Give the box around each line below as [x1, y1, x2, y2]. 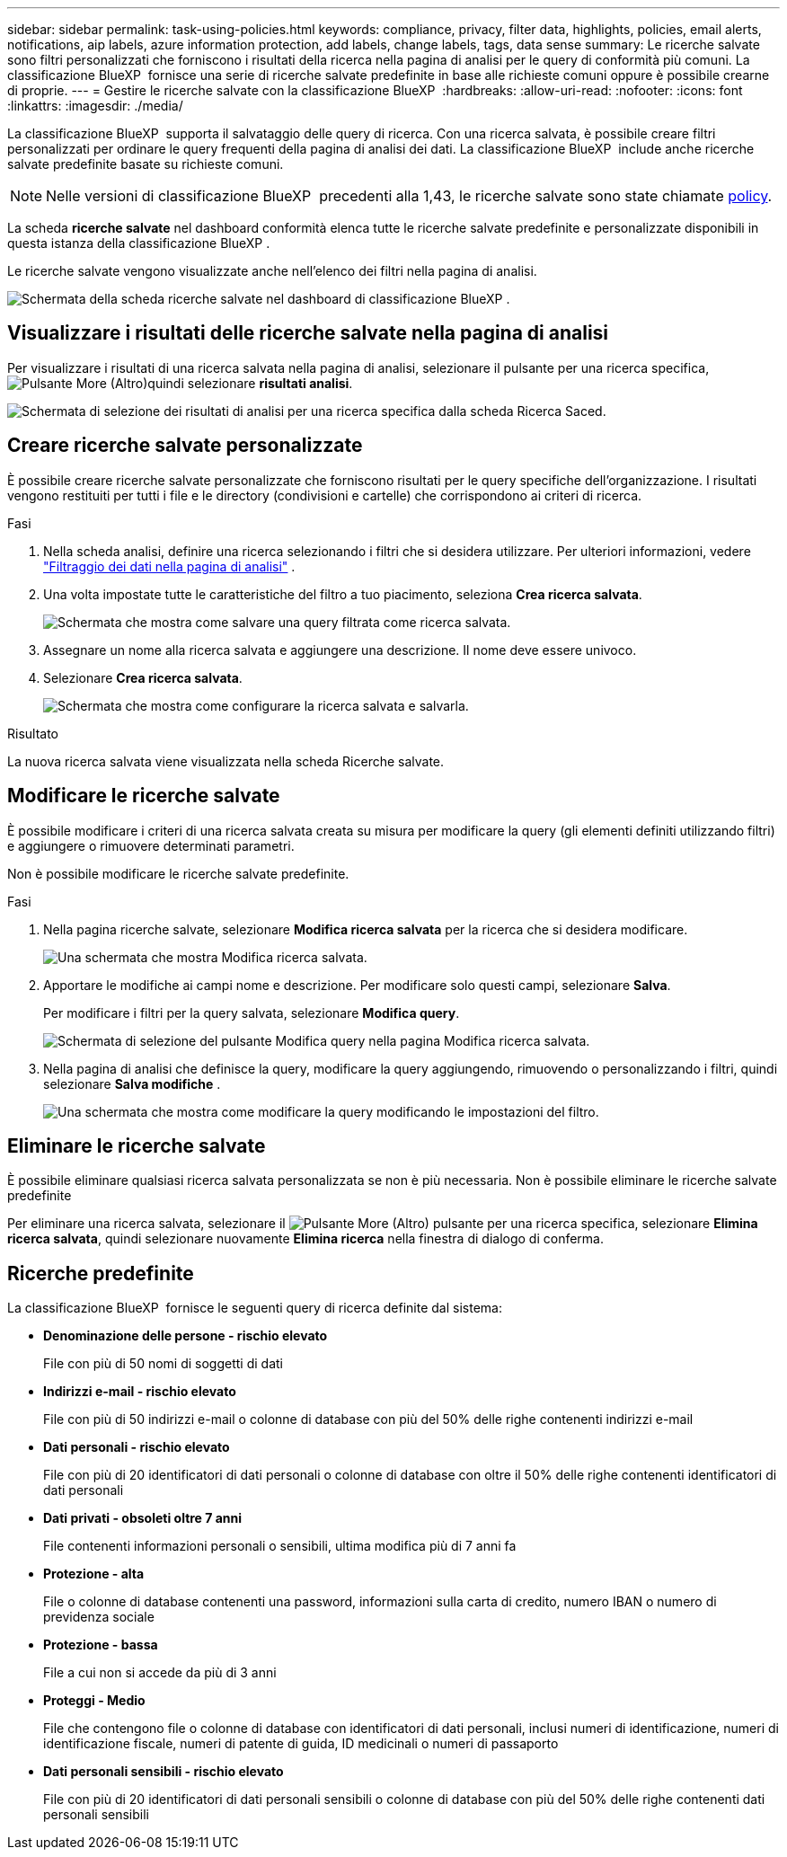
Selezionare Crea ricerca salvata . [43, 669, 243, 685]
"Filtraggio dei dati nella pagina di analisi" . [43, 558, 296, 574]
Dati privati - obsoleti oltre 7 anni [43, 1510, 243, 1526]
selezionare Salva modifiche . [43, 1075, 221, 1092]
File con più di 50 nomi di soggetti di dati [43, 1356, 283, 1372]
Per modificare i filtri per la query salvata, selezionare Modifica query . [43, 1004, 460, 1021]
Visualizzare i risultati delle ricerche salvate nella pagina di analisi [7, 322, 609, 345]
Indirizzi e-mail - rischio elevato [43, 1384, 236, 1400]
